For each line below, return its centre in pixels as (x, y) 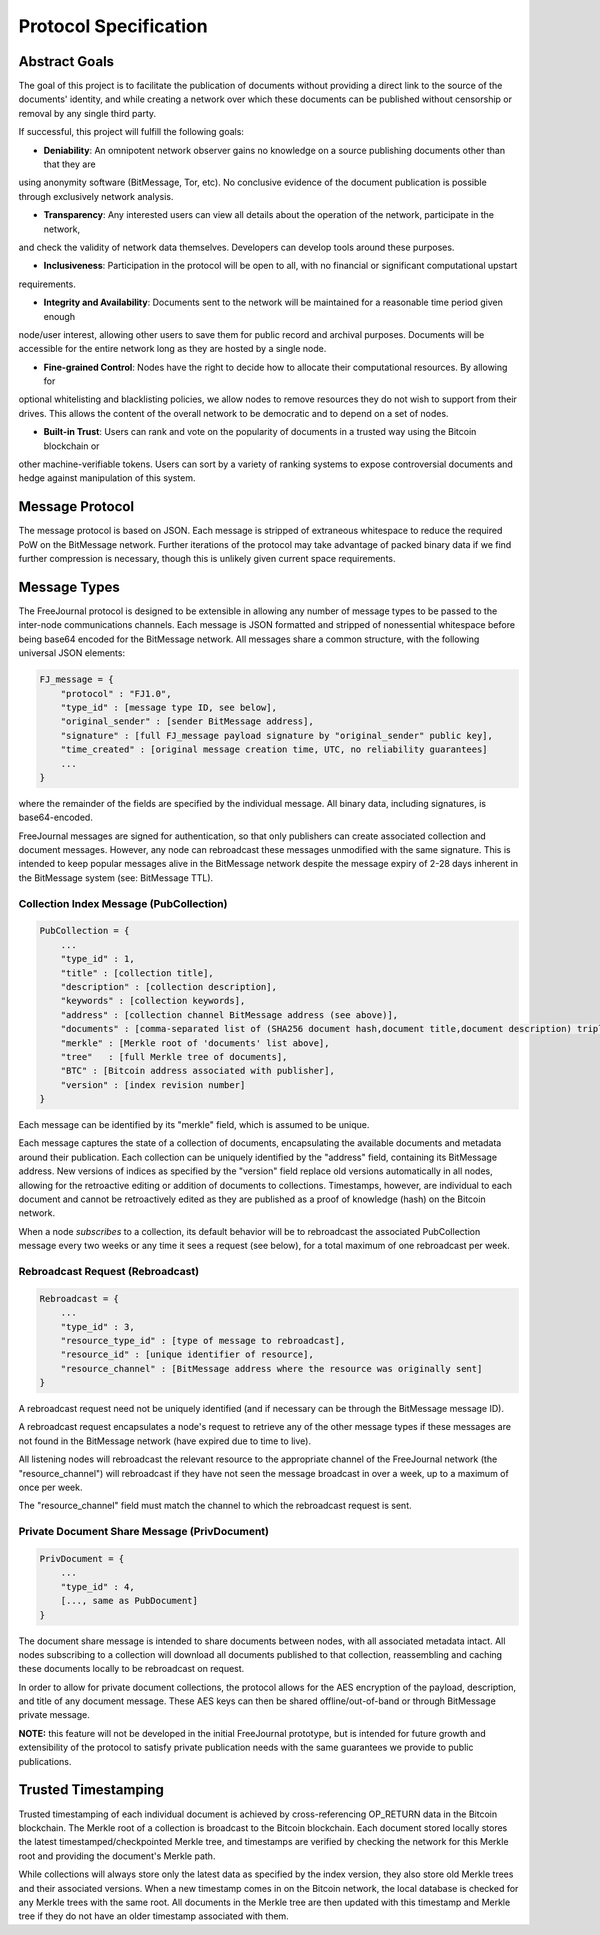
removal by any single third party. (87, 113)
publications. (45, 1761)
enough (59, 316)
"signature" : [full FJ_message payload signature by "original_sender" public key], (277, 735)
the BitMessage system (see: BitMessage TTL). (116, 877)
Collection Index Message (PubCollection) (123, 903)
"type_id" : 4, (97, 1586)
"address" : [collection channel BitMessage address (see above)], (229, 1014)
